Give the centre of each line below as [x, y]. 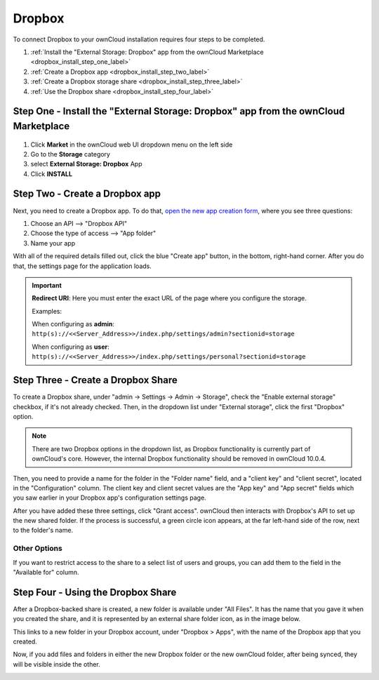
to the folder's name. [43, 531]
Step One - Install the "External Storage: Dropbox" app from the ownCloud [179, 111]
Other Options [38, 549]
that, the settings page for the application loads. [82, 266]
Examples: [47, 311]
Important [47, 285]
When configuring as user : [71, 347]
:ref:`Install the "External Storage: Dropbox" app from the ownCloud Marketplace [147, 52]
